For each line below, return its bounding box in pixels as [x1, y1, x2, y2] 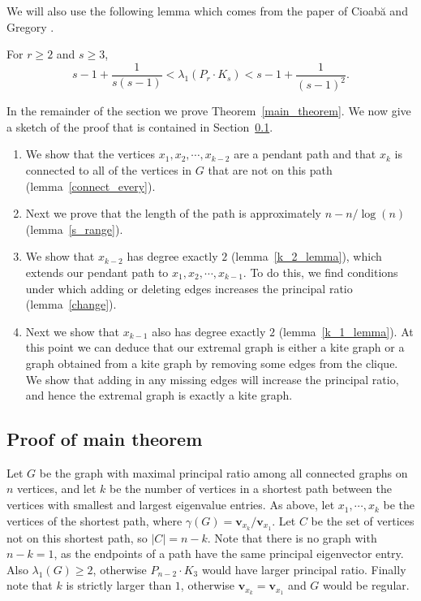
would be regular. [323, 577, 410, 594]
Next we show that [25, 322, 119, 339]
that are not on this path [208, 161, 333, 178]
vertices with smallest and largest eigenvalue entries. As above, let [6, 496, 335, 513]
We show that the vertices [25, 145, 156, 162]
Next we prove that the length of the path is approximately [25, 205, 321, 222]
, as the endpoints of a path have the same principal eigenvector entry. [54, 545, 404, 562]
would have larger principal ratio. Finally [201, 560, 406, 577]
